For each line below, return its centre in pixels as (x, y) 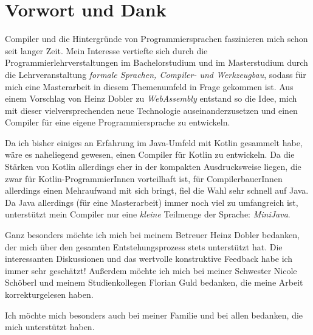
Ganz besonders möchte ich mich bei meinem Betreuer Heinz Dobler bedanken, (152, 235)
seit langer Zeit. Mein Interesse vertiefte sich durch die (106, 50)
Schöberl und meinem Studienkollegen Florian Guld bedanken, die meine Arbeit (154, 282)
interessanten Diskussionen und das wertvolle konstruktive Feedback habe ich (149, 259)
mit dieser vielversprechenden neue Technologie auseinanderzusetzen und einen (151, 110)
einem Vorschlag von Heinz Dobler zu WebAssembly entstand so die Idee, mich (151, 98)
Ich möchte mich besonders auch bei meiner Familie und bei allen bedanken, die (154, 315)
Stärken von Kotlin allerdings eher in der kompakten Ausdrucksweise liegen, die (153, 167)
